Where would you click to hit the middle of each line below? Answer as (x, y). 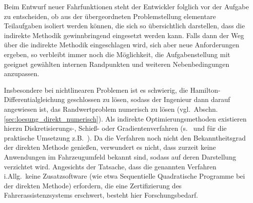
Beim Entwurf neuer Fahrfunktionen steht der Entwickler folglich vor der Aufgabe (126, 6)
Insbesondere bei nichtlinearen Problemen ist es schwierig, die (96, 90)
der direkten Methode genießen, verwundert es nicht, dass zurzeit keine (110, 147)
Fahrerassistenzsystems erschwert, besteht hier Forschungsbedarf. (101, 195)
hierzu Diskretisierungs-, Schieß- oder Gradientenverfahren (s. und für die (115, 128)
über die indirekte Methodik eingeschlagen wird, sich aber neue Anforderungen (122, 45)
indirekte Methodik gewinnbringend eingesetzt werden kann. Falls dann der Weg (124, 35)
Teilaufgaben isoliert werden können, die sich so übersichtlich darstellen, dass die (125, 26)
